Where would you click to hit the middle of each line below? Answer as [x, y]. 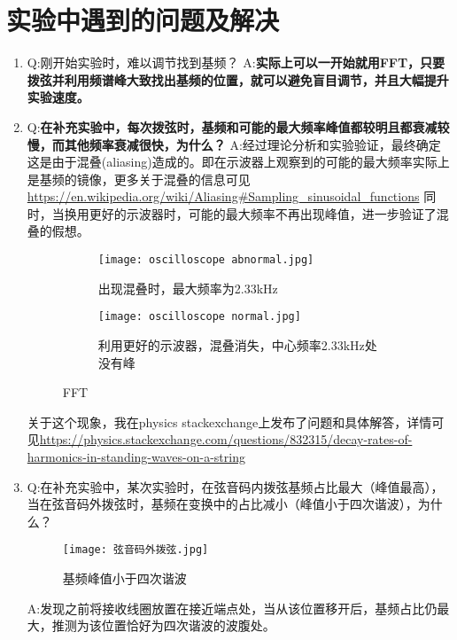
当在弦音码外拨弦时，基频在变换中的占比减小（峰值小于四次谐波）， [222, 504]
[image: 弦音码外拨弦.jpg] [136, 550]
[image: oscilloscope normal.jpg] [199, 317]
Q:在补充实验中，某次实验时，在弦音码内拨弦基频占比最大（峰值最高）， [235, 486]
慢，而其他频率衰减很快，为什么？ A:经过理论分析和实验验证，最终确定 [234, 144]
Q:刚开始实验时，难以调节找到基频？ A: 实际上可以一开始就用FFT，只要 [236, 62]
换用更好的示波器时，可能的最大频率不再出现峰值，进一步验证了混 [256, 213]
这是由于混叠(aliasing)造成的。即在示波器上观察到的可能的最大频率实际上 [238, 162]
